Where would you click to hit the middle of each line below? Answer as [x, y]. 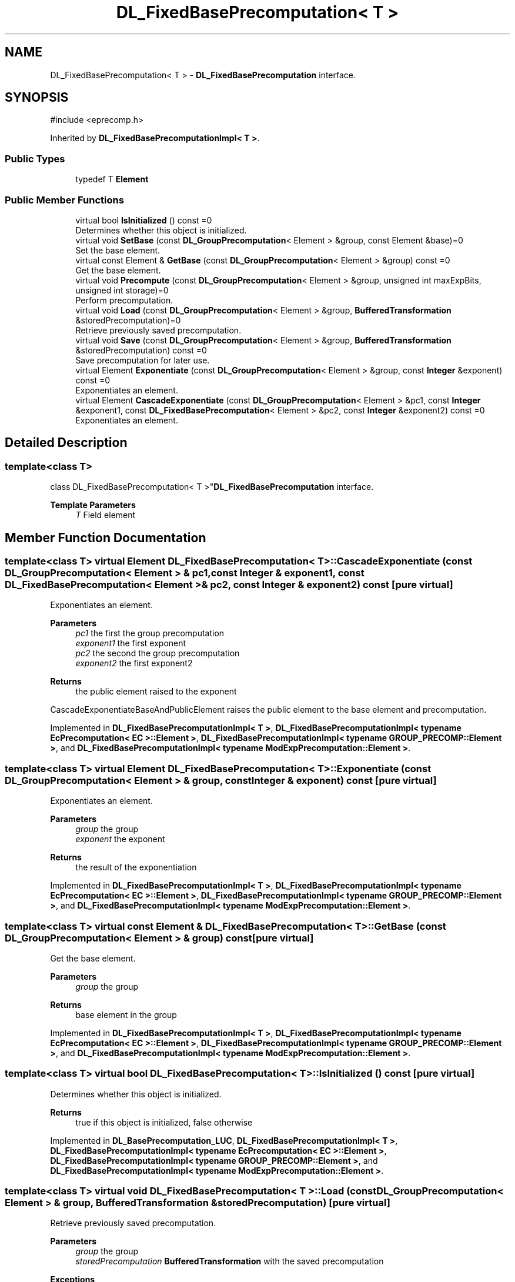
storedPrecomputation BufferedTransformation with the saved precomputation [230, 1261]
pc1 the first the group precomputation [150, 633]
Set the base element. [118, 250]
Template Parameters [93, 505]
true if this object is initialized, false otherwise [164, 1122]
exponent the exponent [120, 839]
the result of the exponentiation [136, 867]
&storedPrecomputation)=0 [128, 320]
